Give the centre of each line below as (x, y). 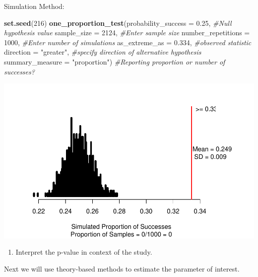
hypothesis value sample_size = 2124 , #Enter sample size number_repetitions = (127, 33)
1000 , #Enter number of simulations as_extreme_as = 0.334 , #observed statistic (128, 42)
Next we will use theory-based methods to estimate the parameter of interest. (122, 269)
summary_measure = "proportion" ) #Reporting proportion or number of (115, 61)
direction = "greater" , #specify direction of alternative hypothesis (103, 52)
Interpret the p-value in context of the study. (84, 252)
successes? (19, 71)
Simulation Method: (34, 6)
